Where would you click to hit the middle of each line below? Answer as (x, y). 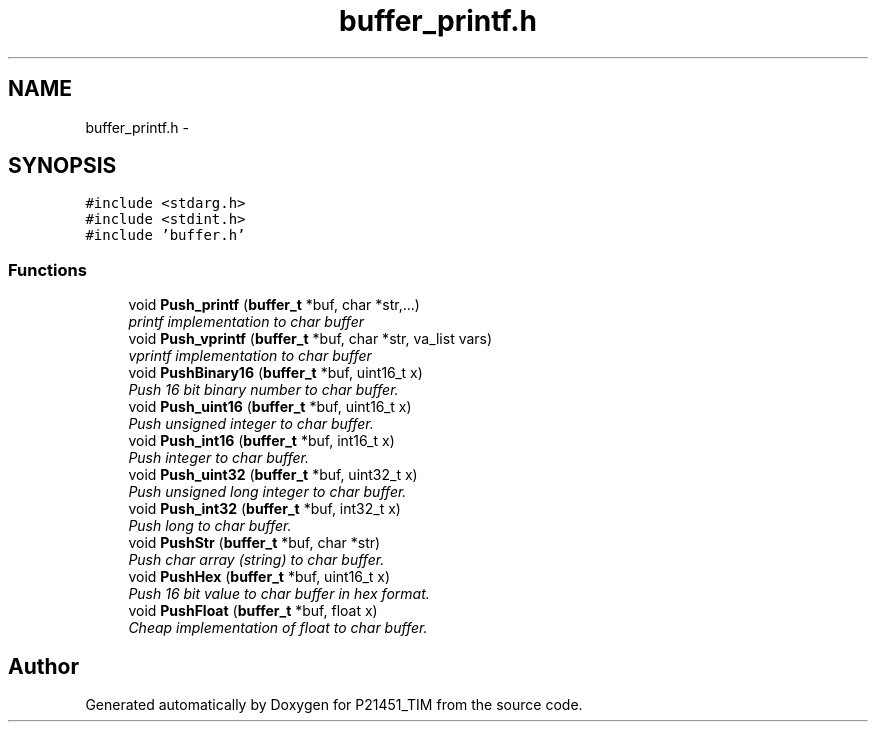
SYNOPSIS (62, 166)
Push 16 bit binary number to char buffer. (263, 390)
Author (43, 666)
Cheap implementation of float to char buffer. (278, 628)
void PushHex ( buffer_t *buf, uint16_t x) (259, 577)
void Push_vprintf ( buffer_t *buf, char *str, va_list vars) (310, 339)
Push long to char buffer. (210, 526)
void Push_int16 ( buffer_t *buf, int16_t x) (261, 441)
